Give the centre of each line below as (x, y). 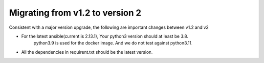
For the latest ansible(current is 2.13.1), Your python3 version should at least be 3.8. (105, 36)
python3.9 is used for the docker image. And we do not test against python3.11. (113, 43)
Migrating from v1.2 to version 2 (75, 13)
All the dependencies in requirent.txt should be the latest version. (87, 52)
